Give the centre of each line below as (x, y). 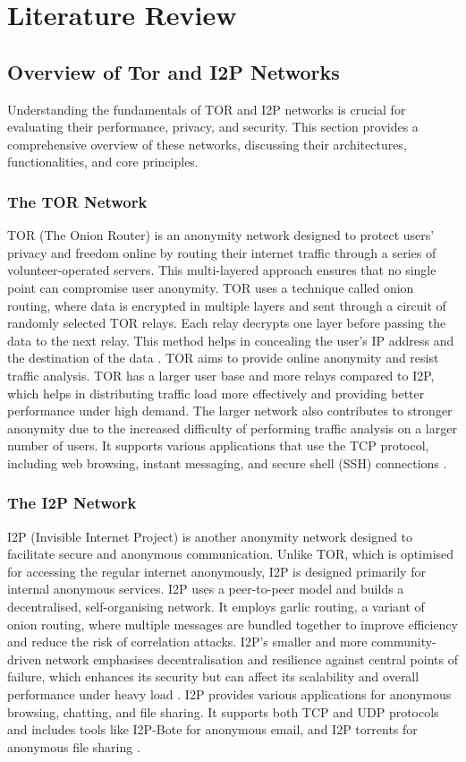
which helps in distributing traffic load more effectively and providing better (216, 393)
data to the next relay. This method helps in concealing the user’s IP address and (231, 340)
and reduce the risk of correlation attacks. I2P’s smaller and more (187, 642)
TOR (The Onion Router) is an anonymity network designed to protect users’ (221, 235)
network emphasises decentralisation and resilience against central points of (251, 659)
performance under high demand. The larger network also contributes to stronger (230, 411)
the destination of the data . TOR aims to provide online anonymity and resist (223, 358)
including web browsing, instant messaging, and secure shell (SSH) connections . (227, 462)
